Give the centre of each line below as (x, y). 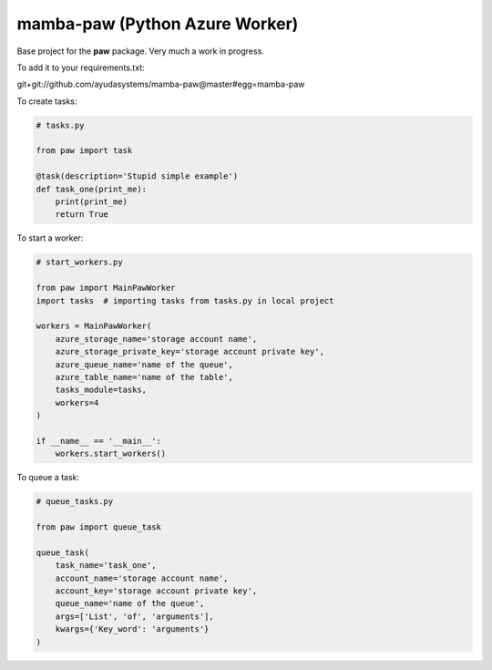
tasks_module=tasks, (101, 390)
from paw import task (84, 151)
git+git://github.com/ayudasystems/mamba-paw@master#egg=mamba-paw (161, 84)
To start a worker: (50, 238)
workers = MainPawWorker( (94, 326)
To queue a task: (48, 478)
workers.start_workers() (111, 454)
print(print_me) (91, 202)
